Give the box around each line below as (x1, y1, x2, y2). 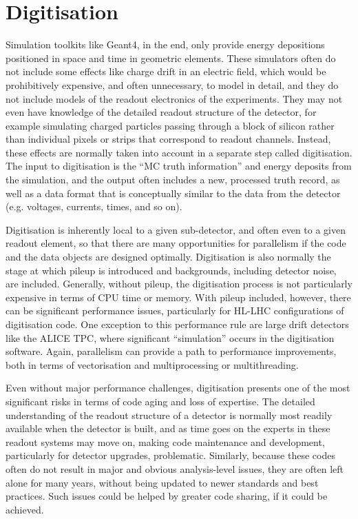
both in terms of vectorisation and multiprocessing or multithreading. (6, 357, 299, 372)
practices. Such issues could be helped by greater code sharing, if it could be (6, 489, 328, 503)
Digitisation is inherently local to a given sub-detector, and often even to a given (6, 222, 346, 236)
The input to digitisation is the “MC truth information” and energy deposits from (6, 159, 352, 173)
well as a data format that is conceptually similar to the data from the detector (6, 185, 341, 200)
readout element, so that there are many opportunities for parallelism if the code (6, 236, 346, 250)
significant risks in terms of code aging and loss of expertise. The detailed (6, 394, 315, 408)
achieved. (6, 502, 44, 516)
